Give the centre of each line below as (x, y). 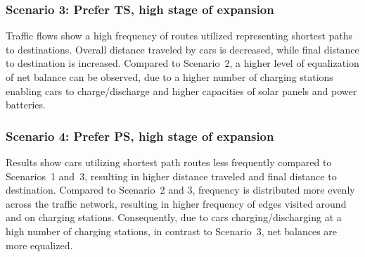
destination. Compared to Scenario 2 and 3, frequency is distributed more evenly (180, 190)
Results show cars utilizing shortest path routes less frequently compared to (169, 162)
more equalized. (39, 245)
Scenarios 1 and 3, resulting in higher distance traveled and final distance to (171, 176)
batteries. (26, 105)
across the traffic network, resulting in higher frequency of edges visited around (176, 203)
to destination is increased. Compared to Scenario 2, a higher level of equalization (182, 63)
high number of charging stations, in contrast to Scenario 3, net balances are (172, 231)
